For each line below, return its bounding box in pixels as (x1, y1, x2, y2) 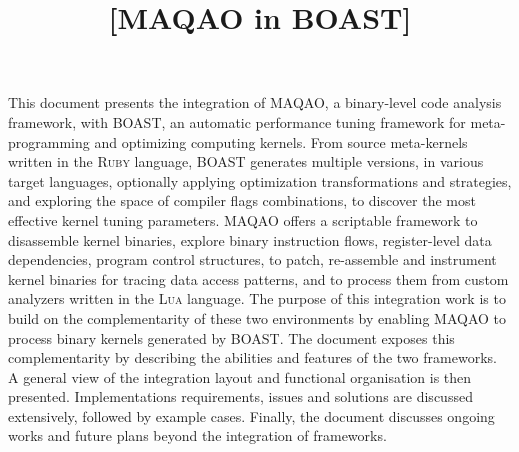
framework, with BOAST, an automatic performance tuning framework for (8, 111, 466, 132)
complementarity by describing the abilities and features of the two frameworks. (8, 347, 497, 368)
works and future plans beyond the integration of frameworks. (8, 425, 387, 446)
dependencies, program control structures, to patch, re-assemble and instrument (8, 249, 497, 270)
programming (8, 131, 90, 152)
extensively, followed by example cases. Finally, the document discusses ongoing (8, 405, 495, 426)
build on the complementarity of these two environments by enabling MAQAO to (8, 307, 507, 328)
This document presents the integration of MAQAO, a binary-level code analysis (8, 92, 502, 113)
